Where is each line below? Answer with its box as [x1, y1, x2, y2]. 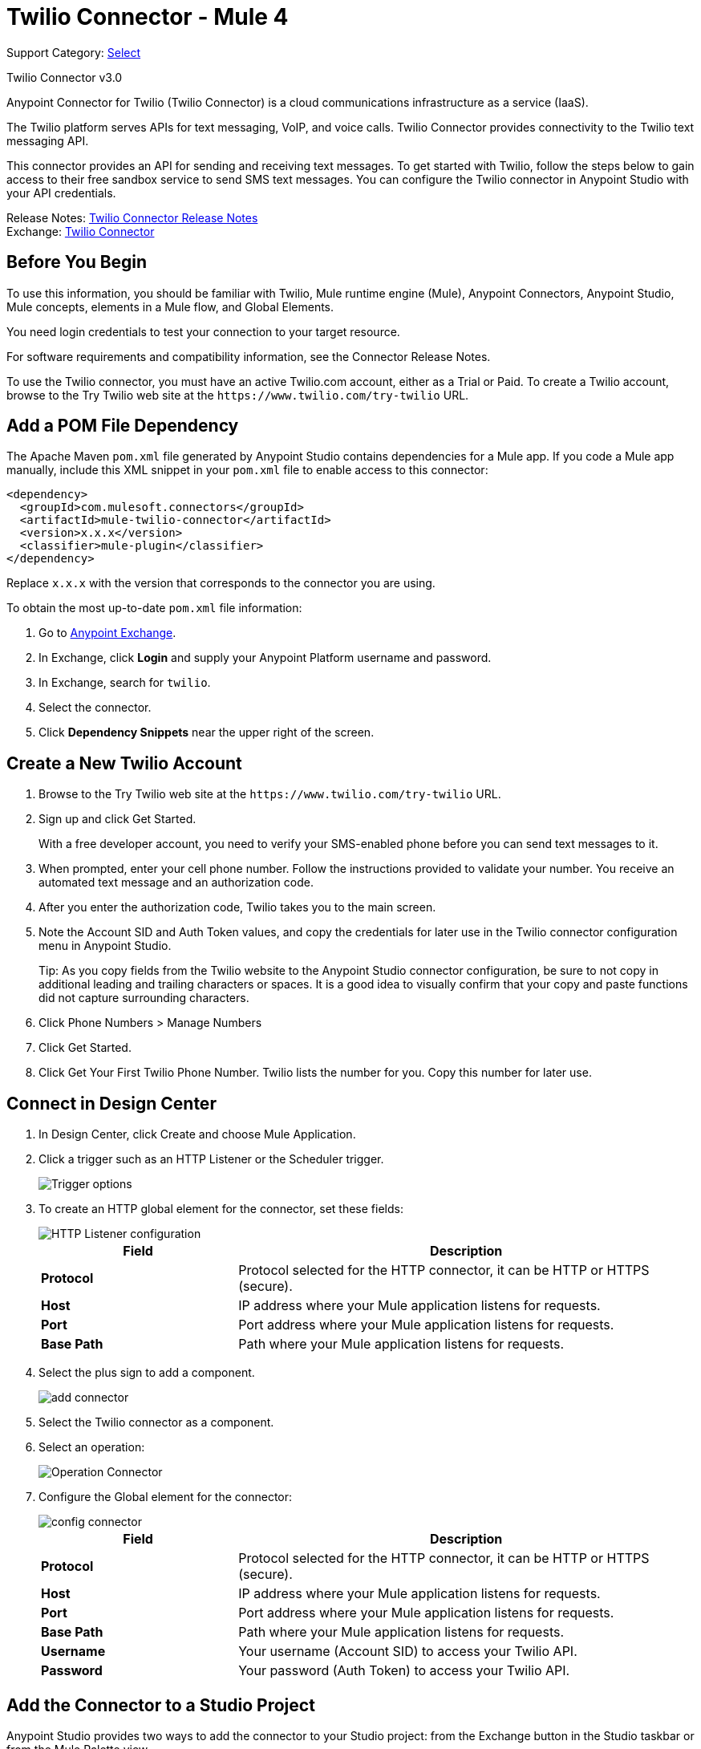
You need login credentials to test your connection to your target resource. [6, 324, 400, 339]
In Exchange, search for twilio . [38, 676, 211, 690]
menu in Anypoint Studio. [38, 939, 172, 953]
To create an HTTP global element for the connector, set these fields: [38, 1202, 403, 1216]
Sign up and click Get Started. [38, 812, 197, 826]
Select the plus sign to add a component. [38, 1366, 255, 1380]
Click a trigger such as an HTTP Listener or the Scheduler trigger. [38, 1152, 384, 1167]
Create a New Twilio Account [6, 753, 242, 773]
